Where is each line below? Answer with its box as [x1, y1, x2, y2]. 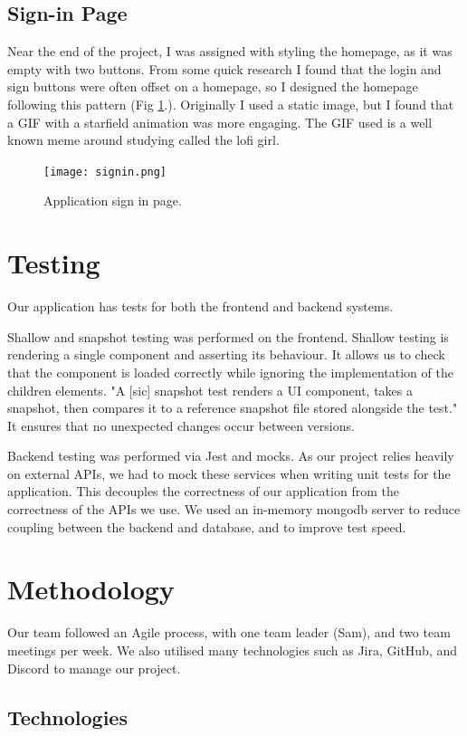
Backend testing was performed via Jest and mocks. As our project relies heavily [7, 446, 454, 465]
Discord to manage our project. [7, 658, 181, 677]
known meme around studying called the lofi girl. [7, 130, 280, 149]
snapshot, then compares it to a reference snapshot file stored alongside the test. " [7, 398, 458, 417]
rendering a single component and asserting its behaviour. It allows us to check [7, 345, 445, 364]
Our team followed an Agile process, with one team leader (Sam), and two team [7, 623, 451, 642]
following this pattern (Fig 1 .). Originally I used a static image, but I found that [7, 94, 454, 113]
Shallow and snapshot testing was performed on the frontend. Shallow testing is [7, 327, 449, 346]
